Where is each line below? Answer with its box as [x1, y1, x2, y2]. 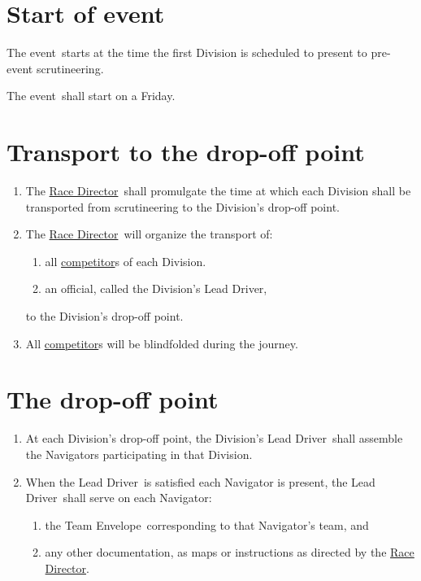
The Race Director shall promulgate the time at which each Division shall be [25, 182, 411, 199]
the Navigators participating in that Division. [25, 445, 253, 462]
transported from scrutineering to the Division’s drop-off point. [25, 198, 340, 215]
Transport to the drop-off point [7, 135, 365, 168]
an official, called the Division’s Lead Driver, [45, 280, 267, 297]
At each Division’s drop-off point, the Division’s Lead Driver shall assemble [25, 430, 403, 447]
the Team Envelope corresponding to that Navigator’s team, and [45, 516, 369, 533]
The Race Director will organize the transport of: [25, 225, 273, 242]
